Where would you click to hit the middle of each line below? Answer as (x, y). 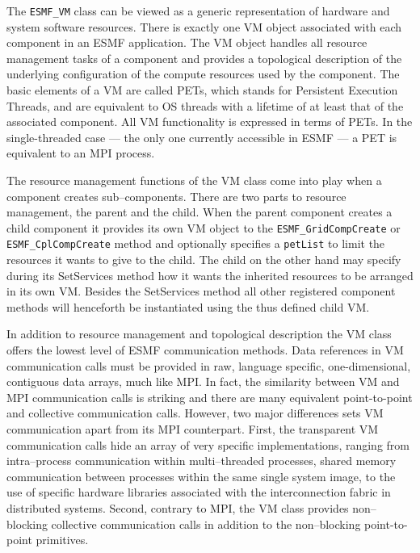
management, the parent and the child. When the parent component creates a (199, 212)
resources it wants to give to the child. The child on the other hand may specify (204, 260)
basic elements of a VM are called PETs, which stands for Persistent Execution (202, 90)
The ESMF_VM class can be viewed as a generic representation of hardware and (198, 10)
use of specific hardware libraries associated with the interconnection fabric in (199, 492)
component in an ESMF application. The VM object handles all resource (187, 42)
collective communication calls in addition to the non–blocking (206, 524)
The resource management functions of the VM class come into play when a (194, 180)
